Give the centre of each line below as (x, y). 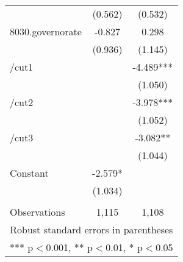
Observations (38, 212)
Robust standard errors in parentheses (91, 229)
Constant (29, 173)
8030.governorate (46, 31)
